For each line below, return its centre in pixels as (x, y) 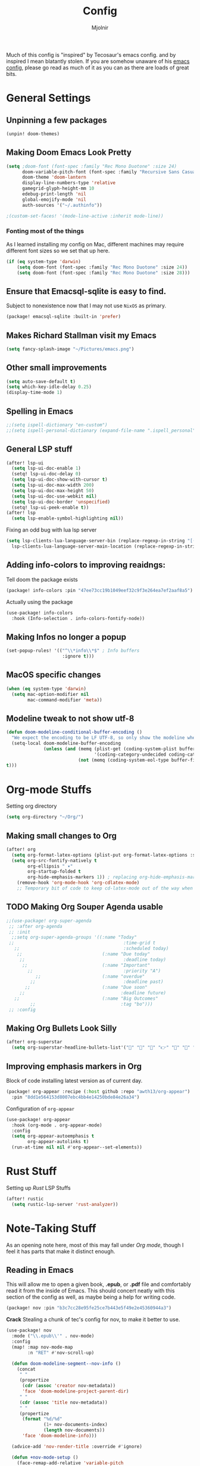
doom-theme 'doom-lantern (54, 178)
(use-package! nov (29, 1331)
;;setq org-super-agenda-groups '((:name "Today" (74, 937)
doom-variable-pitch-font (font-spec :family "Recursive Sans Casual (110, 172)
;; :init (20, 932)
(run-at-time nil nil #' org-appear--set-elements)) (77, 1147)
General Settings (49, 98)
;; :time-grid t (82, 943)
